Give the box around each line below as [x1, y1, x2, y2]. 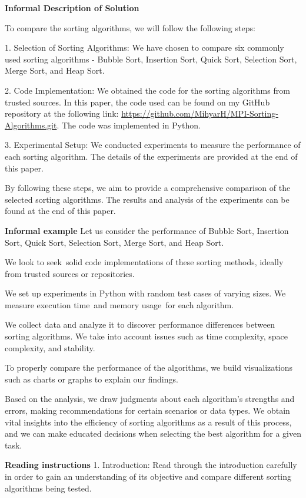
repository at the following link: [5, 107, 119, 120]
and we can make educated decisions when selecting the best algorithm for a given [5, 427, 301, 440]
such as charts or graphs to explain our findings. [5, 372, 178, 385]
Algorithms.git [5, 118, 57, 131]
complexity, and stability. [5, 341, 95, 354]
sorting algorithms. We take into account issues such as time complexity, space [5, 330, 288, 342]
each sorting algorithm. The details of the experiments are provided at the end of [5, 150, 298, 162]
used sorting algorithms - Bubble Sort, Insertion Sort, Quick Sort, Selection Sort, [5, 52, 297, 65]
